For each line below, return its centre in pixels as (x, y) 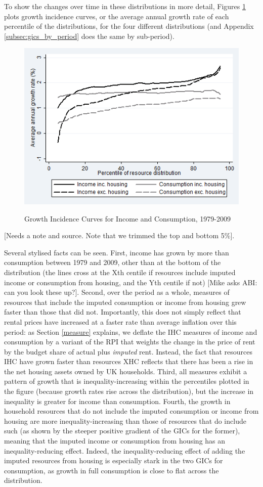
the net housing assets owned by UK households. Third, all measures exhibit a (126, 371)
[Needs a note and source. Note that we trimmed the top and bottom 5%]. (119, 235)
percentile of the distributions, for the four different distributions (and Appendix (129, 26)
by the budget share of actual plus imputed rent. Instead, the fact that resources (128, 351)
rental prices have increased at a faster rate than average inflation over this (120, 321)
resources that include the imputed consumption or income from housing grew (125, 302)
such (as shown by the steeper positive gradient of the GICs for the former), (122, 431)
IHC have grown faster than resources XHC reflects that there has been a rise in (129, 361)
